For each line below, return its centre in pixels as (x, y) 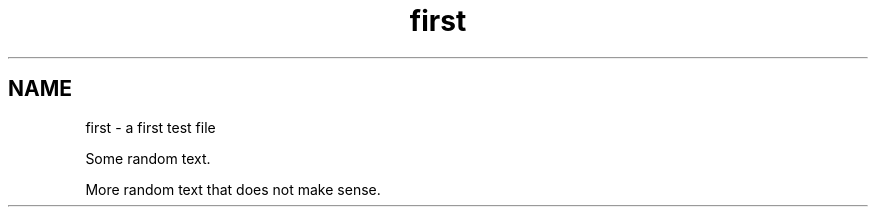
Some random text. (148, 158)
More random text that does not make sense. (233, 189)
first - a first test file (150, 127)
